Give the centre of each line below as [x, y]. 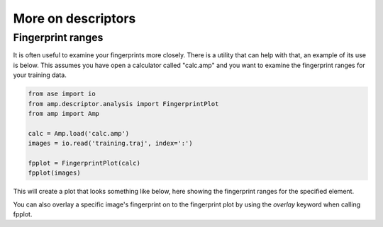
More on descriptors [74, 18]
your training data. [40, 75]
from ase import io [62, 94]
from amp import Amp [63, 113]
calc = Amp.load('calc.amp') [79, 133]
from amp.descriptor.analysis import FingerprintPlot [123, 104]
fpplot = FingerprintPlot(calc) [84, 163]
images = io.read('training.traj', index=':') [110, 144]
